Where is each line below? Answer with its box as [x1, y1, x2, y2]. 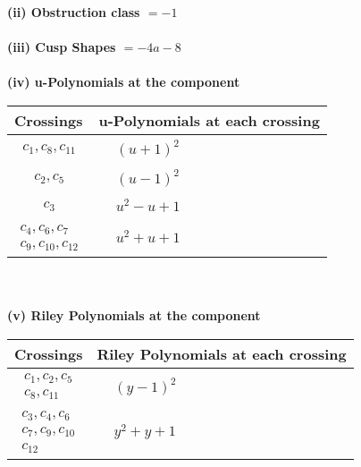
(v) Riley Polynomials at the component [7, 306, 261, 325]
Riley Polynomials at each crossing [97, 343, 347, 364]
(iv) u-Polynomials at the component [7, 72, 240, 91]
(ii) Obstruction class [7, 3, 140, 21]
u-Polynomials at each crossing [98, 109, 320, 131]
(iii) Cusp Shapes [7, 38, 116, 56]
